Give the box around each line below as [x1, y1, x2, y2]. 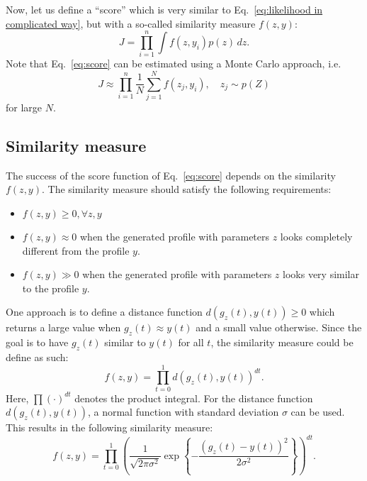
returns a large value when [6, 320, 121, 335]
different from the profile [22, 243, 130, 258]
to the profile [22, 280, 79, 295]
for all [178, 335, 204, 350]
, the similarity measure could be [210, 335, 354, 350]
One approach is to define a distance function [6, 304, 203, 319]
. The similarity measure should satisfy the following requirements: [41, 182, 332, 197]
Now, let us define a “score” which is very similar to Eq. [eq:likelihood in [6, 2, 323, 16]
